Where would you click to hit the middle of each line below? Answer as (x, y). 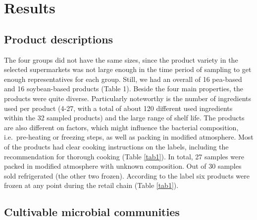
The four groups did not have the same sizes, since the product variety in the (121, 59)
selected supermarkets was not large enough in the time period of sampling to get (128, 69)
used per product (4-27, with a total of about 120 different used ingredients (118, 108)
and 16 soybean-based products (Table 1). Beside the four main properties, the (124, 89)
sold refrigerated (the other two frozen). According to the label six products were (127, 175)
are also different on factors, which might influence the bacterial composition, (121, 127)
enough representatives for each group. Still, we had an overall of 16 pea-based (123, 79)
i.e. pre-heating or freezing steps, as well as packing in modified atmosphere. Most (129, 137)
